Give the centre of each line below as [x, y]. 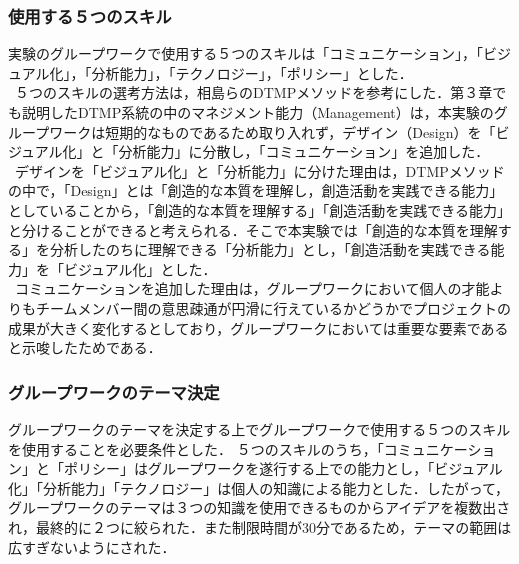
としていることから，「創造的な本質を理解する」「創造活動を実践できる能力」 [259, 209]
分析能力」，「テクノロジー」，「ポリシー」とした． [252, 72]
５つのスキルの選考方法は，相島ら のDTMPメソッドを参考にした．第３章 [253, 92]
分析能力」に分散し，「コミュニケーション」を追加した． [304, 151]
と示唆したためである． [85, 347]
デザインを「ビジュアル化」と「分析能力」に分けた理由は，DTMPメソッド [259, 170]
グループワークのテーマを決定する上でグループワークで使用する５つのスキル [259, 428]
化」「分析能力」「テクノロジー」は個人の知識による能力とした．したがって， [259, 487]
